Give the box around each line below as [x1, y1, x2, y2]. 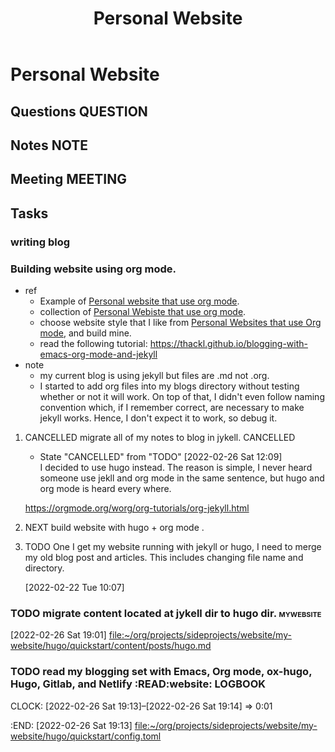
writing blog [10, 235, 71, 249]
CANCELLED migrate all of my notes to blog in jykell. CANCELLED [24, 431, 296, 443]
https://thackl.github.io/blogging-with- [149, 337, 308, 349]
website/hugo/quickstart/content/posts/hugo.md [10, 640, 212, 652]
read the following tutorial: [39, 337, 148, 349]
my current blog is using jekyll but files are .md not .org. [39, 369, 270, 381]
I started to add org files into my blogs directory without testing [39, 380, 300, 392]
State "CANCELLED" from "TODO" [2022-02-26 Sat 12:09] [39, 450, 283, 462]
